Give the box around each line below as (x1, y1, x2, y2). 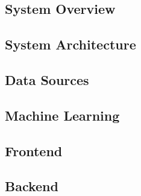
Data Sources (5, 70, 89, 89)
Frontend (5, 141, 63, 160)
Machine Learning (5, 106, 120, 124)
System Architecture (5, 35, 136, 54)
